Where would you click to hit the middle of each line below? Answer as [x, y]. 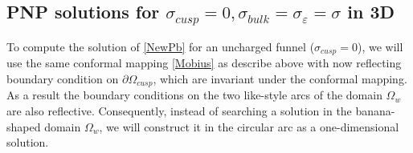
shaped [24, 126]
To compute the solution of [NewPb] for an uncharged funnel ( [161, 46]
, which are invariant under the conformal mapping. [280, 79]
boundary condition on [63, 79]
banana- [375, 111]
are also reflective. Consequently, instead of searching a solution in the [179, 111]
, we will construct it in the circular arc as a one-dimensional [249, 126]
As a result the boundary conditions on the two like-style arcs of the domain [194, 95]
